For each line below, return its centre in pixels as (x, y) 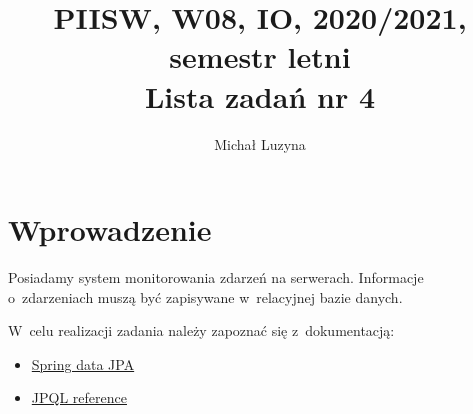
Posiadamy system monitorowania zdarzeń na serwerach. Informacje (216, 277)
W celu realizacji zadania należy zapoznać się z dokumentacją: (201, 330)
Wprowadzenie (110, 229)
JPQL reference (79, 397)
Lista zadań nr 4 (260, 95)
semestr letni (260, 56)
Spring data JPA (83, 363)
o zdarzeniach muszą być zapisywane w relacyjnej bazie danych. (205, 296)
